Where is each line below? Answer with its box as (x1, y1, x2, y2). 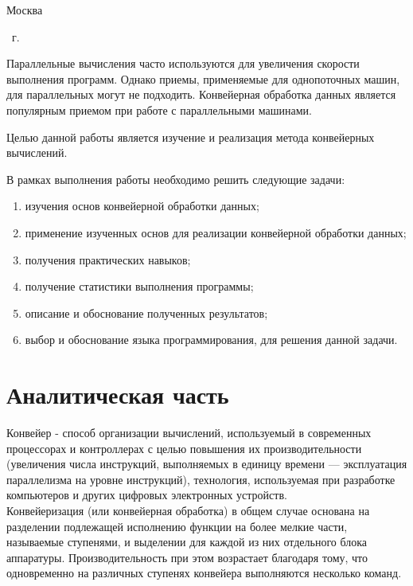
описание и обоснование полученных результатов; (25, 304, 268, 321)
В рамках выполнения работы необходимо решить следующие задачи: (6, 170, 345, 187)
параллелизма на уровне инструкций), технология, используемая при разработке (6, 471, 395, 487)
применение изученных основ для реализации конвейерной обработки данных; (25, 224, 407, 240)
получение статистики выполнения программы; (25, 278, 254, 295)
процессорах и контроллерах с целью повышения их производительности (6, 439, 362, 456)
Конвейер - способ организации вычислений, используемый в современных (6, 424, 372, 441)
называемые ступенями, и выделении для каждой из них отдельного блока (6, 533, 368, 550)
